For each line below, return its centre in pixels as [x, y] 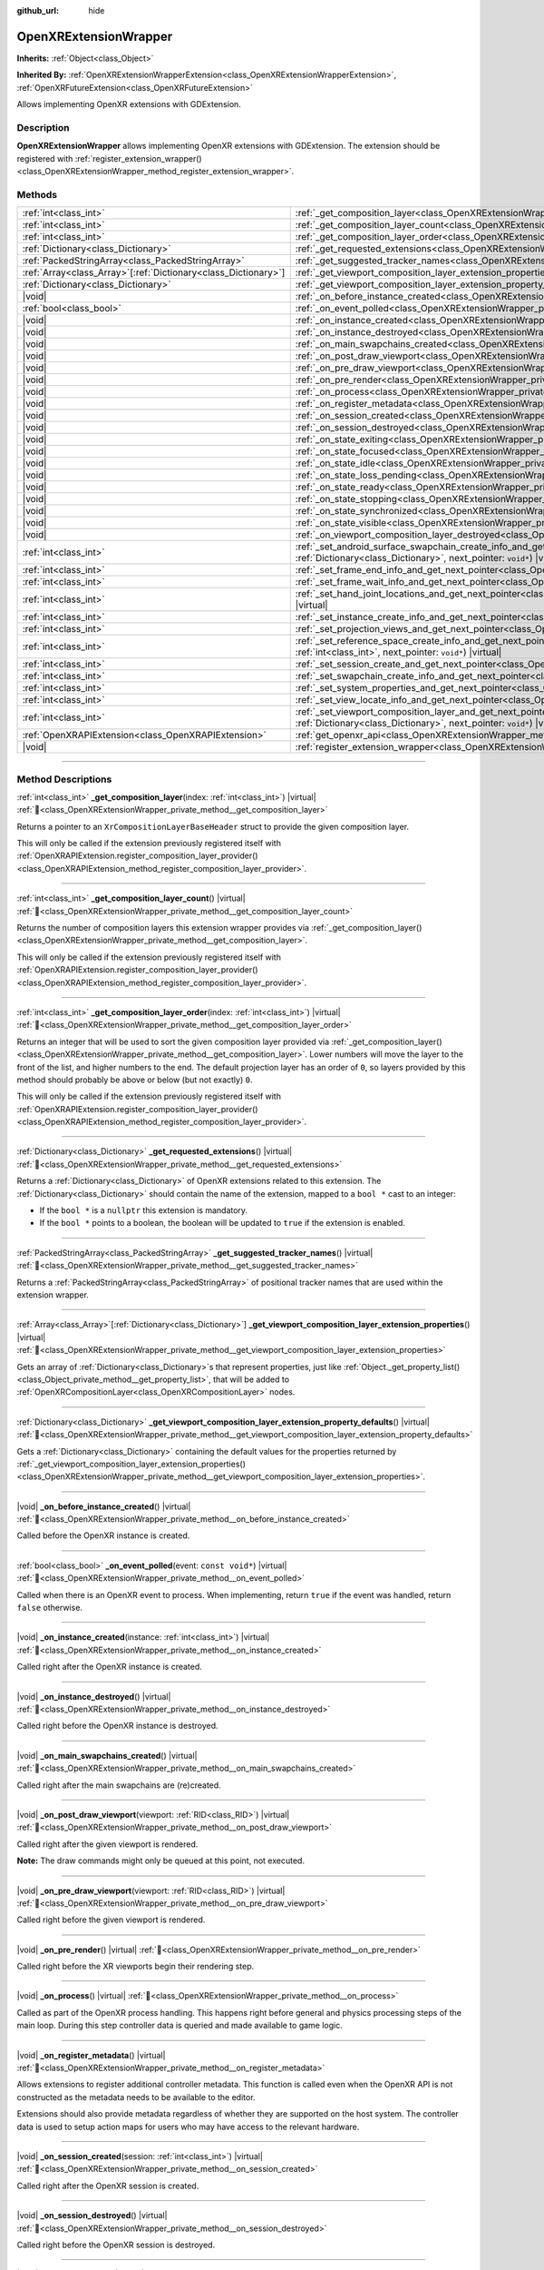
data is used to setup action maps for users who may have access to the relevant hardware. [188, 2127]
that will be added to [252, 1379]
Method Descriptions [64, 779]
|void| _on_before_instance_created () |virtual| [104, 1506]
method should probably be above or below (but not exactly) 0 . [135, 1080]
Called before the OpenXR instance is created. [103, 1535]
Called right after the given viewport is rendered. [107, 1844]
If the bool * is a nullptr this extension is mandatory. [144, 1210]
